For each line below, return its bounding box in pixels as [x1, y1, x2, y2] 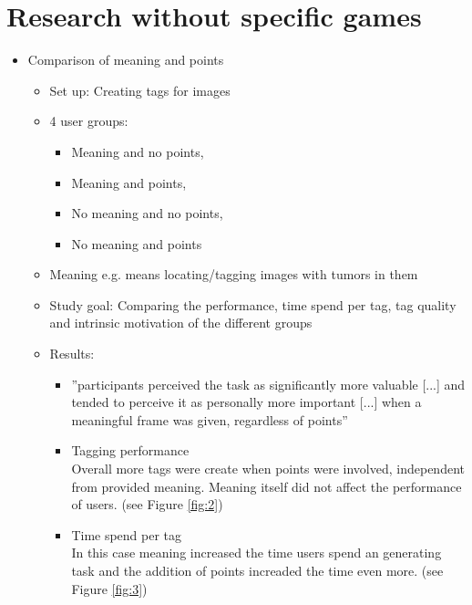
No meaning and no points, [71, 203, 223, 223]
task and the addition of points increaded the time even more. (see [71, 561, 444, 579]
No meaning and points [71, 234, 202, 253]
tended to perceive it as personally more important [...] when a [71, 392, 422, 412]
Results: [49, 344, 95, 363]
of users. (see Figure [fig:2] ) [71, 495, 223, 514]
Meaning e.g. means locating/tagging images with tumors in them [49, 265, 418, 284]
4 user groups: [49, 111, 128, 130]
